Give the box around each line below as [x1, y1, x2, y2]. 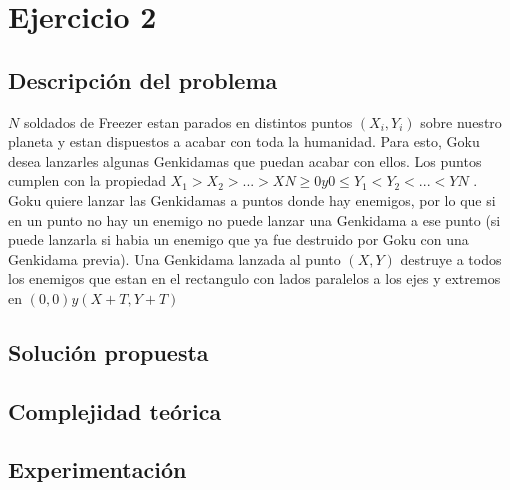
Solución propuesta [8, 336, 209, 367]
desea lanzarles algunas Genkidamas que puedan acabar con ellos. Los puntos [8, 150, 482, 171]
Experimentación [8, 454, 187, 485]
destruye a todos [400, 248, 502, 269]
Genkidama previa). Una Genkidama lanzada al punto [8, 248, 341, 269]
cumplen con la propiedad [8, 170, 166, 191]
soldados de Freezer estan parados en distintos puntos [23, 111, 353, 132]
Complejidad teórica [8, 395, 222, 426]
